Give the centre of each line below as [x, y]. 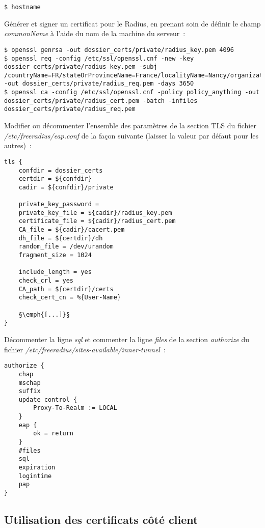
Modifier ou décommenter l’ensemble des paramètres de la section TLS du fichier [130, 126]
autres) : [18, 145]
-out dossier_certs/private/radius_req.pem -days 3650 [99, 84]
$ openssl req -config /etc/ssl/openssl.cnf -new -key [99, 58]
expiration [37, 468]
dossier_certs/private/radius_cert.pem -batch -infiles [101, 101]
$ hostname [22, 7]
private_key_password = [59, 204]
